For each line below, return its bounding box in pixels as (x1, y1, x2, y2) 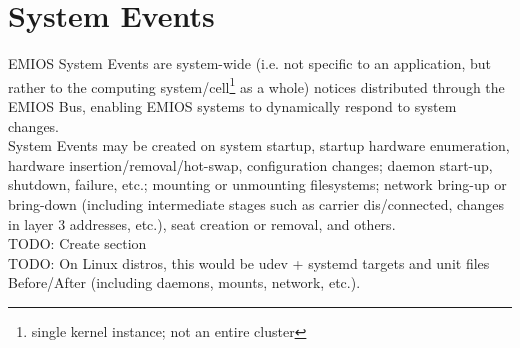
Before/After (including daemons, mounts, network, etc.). (8, 272, 361, 293)
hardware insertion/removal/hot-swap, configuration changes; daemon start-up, (8, 154, 493, 175)
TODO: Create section (8, 233, 147, 254)
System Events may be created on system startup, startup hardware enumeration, (8, 135, 510, 156)
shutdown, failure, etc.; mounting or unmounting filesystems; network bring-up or (8, 174, 507, 195)
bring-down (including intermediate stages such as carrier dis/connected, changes (8, 193, 505, 214)
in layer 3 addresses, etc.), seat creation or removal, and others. (8, 213, 396, 234)
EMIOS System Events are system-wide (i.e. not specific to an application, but (8, 53, 492, 74)
